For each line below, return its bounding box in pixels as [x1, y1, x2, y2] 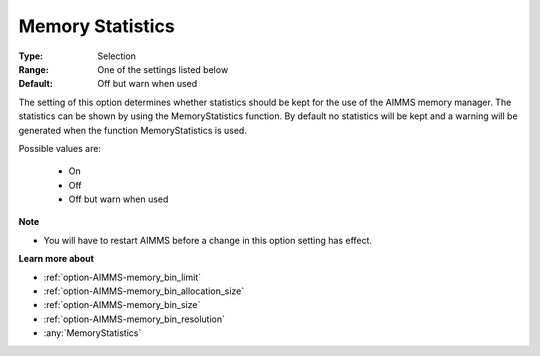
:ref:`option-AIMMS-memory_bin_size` [43, 299, 201, 311]
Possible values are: [18, 142, 102, 154]
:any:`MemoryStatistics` [43, 327, 142, 339]
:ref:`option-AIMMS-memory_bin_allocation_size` [43, 285, 245, 297]
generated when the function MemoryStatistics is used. [18, 124, 247, 136]
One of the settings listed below [97, 63, 229, 75]
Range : [18, 63, 49, 75]
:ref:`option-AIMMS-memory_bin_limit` [43, 271, 202, 283]
